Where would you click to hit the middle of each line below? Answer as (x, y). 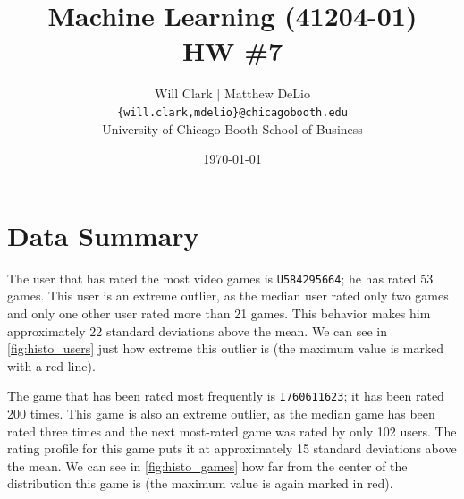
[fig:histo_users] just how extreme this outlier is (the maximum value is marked (225, 348)
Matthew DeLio (267, 93)
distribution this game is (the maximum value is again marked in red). (200, 483)
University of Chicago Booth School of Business (232, 128)
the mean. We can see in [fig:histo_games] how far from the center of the (207, 465)
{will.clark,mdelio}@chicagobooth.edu (232, 112)
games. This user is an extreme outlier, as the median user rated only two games (228, 296)
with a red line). (51, 365)
